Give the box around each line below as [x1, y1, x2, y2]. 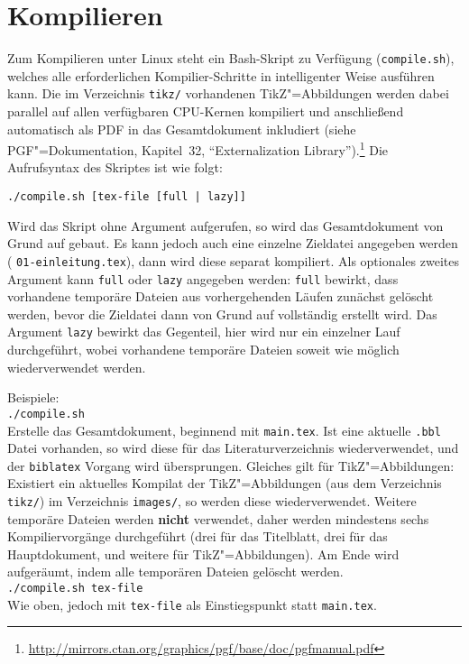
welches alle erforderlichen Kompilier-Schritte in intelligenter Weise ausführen [7, 66, 435, 85]
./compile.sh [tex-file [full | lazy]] [7, 190, 246, 204]
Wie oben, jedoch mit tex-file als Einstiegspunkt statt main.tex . [7, 595, 377, 613]
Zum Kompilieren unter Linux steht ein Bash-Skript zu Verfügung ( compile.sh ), [7, 49, 455, 68]
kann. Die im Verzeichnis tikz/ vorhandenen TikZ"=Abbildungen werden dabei [7, 84, 449, 103]
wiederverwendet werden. [7, 357, 146, 376]
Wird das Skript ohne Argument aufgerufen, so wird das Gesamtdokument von [7, 216, 444, 235]
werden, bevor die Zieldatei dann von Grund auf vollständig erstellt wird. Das [7, 304, 437, 323]
